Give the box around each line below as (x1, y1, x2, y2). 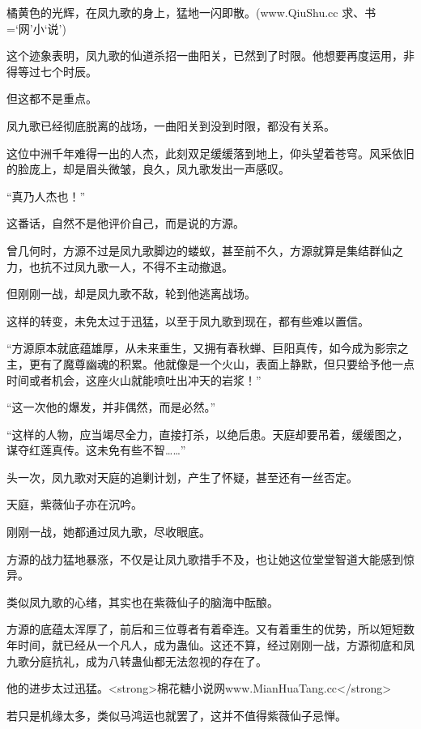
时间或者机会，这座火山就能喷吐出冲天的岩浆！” (6, 371, 262, 388)
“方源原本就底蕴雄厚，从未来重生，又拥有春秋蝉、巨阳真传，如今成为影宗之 (6, 339, 409, 356)
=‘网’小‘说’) (6, 19, 66, 36)
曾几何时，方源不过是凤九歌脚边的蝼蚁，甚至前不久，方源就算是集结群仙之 (6, 241, 403, 258)
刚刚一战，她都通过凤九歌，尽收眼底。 (6, 523, 210, 540)
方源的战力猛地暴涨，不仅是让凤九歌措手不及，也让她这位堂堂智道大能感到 (6, 550, 403, 567)
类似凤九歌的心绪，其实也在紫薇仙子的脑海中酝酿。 (6, 593, 279, 610)
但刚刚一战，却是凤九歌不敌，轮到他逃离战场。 (6, 285, 256, 302)
